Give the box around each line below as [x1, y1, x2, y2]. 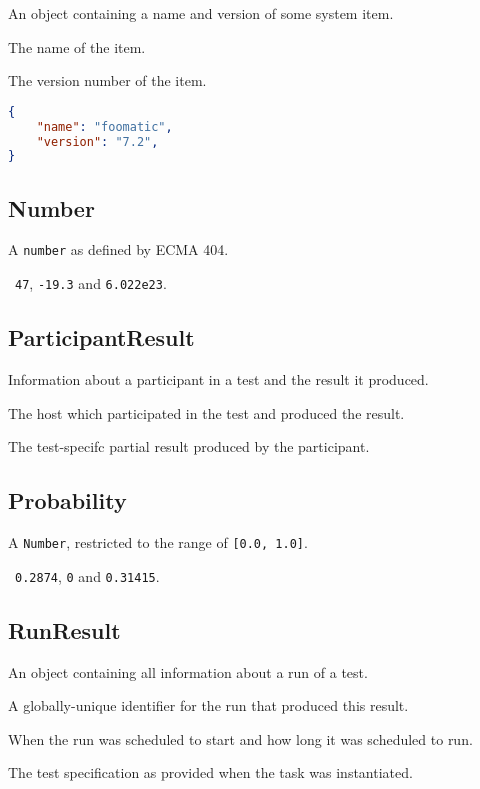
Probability [8, 485, 127, 516]
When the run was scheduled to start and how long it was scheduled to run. [8, 728, 473, 749]
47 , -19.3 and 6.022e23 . [15, 273, 167, 294]
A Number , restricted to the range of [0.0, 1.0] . [8, 531, 308, 552]
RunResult [8, 614, 121, 645]
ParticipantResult [8, 322, 195, 353]
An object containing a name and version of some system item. [8, 3, 394, 23]
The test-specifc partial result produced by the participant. [8, 436, 370, 457]
